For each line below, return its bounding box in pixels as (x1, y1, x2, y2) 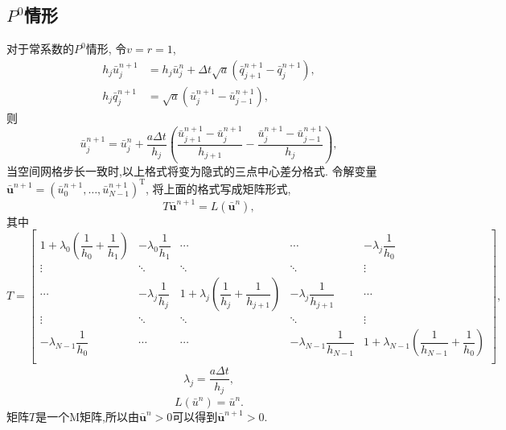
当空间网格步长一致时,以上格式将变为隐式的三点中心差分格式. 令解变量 (6, 162, 377, 179)
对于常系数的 (6, 40, 74, 57)
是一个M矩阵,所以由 (35, 408, 139, 424)
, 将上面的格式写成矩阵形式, (146, 180, 291, 196)
